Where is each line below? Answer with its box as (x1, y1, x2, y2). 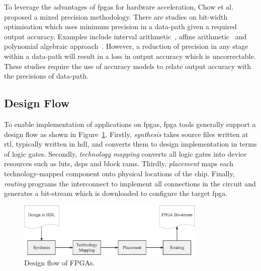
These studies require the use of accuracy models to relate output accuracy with (4, 60, 251, 71)
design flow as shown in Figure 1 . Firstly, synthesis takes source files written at (4, 128, 248, 139)
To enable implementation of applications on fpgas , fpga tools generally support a (4, 118, 256, 129)
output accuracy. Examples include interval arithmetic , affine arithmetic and (4, 31, 247, 41)
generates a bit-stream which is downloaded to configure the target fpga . (4, 188, 228, 198)
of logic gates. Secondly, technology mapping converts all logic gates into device (4, 148, 247, 159)
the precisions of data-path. (4, 71, 89, 81)
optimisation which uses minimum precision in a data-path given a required (4, 21, 237, 32)
